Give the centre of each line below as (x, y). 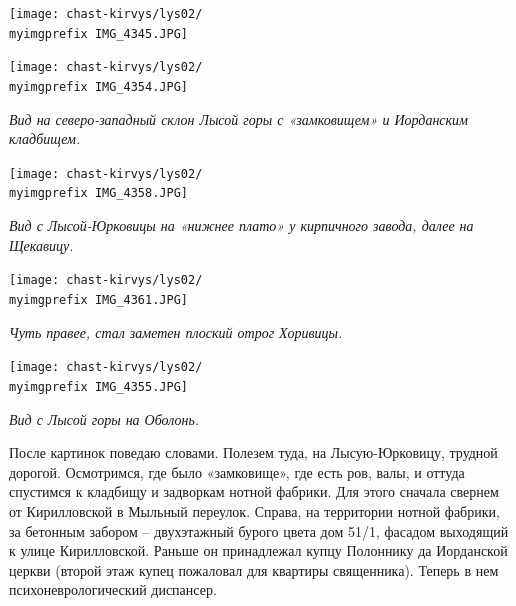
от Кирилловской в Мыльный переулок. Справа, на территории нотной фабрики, (254, 510)
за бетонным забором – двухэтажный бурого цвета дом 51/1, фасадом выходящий (259, 530)
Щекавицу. (41, 244)
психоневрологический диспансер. (113, 589)
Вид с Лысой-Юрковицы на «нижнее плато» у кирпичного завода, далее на (241, 225)
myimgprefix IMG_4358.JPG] (98, 193)
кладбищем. (45, 138)
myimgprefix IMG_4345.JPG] (98, 33)
